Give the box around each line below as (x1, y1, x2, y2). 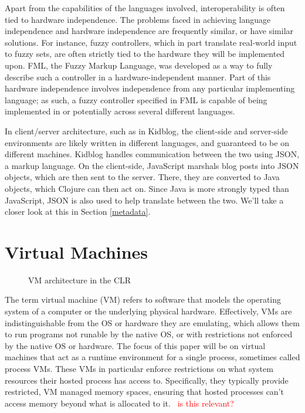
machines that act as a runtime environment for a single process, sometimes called (5, 351, 300, 363)
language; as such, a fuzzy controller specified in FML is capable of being (5, 93, 267, 106)
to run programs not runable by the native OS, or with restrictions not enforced (5, 328, 293, 340)
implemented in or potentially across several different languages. (5, 105, 235, 117)
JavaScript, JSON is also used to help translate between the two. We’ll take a (5, 194, 284, 206)
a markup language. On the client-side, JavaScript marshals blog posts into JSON (5, 159, 299, 171)
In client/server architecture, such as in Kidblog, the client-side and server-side (5, 124, 288, 137)
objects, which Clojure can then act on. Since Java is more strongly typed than (5, 182, 289, 194)
